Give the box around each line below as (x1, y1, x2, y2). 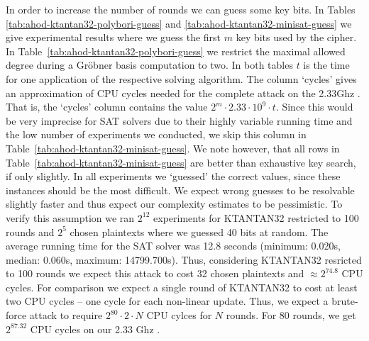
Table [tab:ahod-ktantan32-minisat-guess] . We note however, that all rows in (6, 140, 340, 155)
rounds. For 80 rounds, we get (226, 308, 356, 323)
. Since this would (275, 99, 353, 114)
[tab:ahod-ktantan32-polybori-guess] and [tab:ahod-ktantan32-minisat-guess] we (6, 16, 352, 30)
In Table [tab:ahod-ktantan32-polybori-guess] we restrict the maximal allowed (6, 43, 346, 58)
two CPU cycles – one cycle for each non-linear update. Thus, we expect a (6, 294, 329, 308)
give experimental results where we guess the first (6, 30, 221, 45)
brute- (331, 294, 358, 308)
